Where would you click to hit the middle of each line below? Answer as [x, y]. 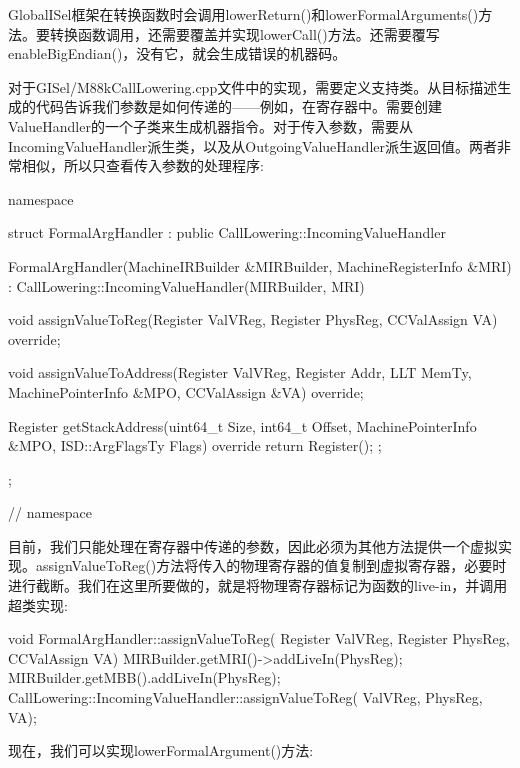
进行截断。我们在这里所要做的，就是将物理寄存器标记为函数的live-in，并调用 [258, 585]
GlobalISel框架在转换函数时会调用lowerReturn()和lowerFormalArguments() [243, 14]
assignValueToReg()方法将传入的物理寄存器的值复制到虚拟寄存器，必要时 [271, 565]
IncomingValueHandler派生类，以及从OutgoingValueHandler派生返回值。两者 [252, 145]
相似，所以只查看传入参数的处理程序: [142, 165]
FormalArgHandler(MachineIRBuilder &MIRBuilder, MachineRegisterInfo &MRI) [260, 265]
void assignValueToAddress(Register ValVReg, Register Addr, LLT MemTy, [240, 372]
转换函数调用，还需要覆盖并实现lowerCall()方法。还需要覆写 [244, 33]
